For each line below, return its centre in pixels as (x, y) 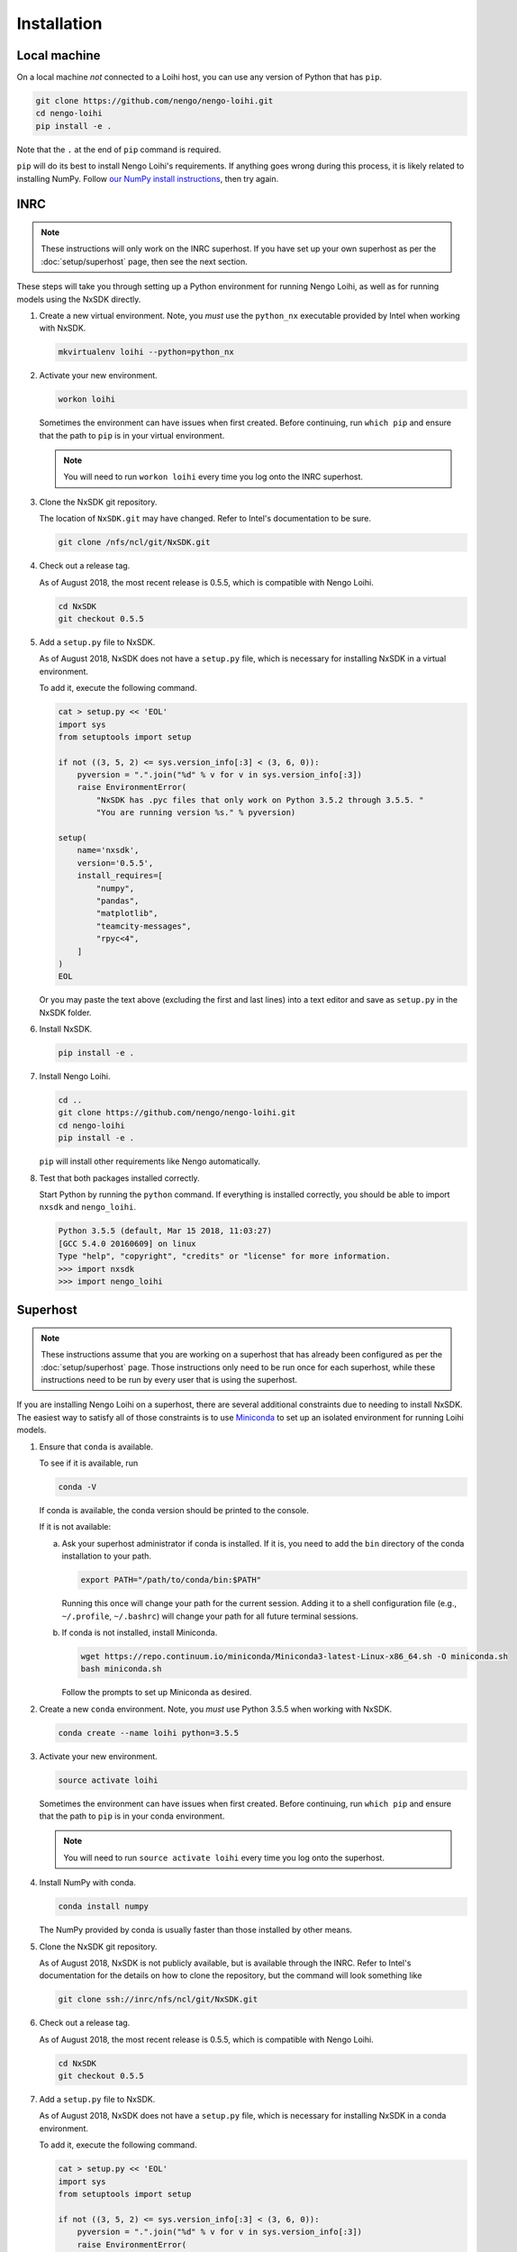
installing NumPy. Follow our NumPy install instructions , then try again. (148, 178)
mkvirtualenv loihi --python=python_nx (146, 352)
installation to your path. (107, 1556)
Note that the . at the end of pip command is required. (119, 150)
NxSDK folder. (65, 1012)
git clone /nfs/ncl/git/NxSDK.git (134, 542)
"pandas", (118, 900)
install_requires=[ (120, 876)
